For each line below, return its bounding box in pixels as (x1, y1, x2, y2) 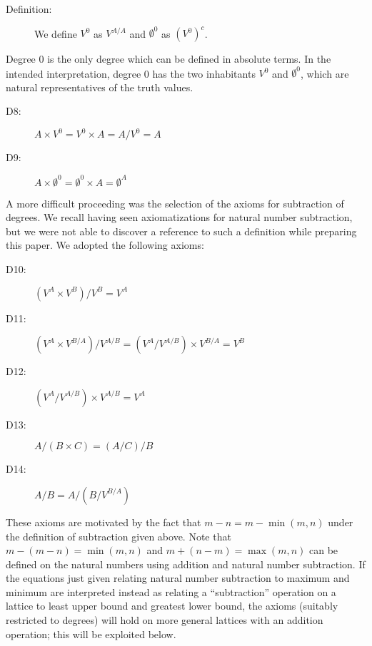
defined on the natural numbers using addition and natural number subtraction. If (6, 556, 366, 571)
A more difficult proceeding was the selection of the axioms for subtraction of (6, 195, 344, 210)
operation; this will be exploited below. (6, 626, 176, 641)
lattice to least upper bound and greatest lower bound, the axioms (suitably (6, 598, 338, 613)
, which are (301, 66, 349, 81)
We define (34, 26, 77, 41)
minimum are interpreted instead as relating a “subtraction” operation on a (6, 584, 336, 599)
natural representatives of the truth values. (6, 79, 193, 94)
